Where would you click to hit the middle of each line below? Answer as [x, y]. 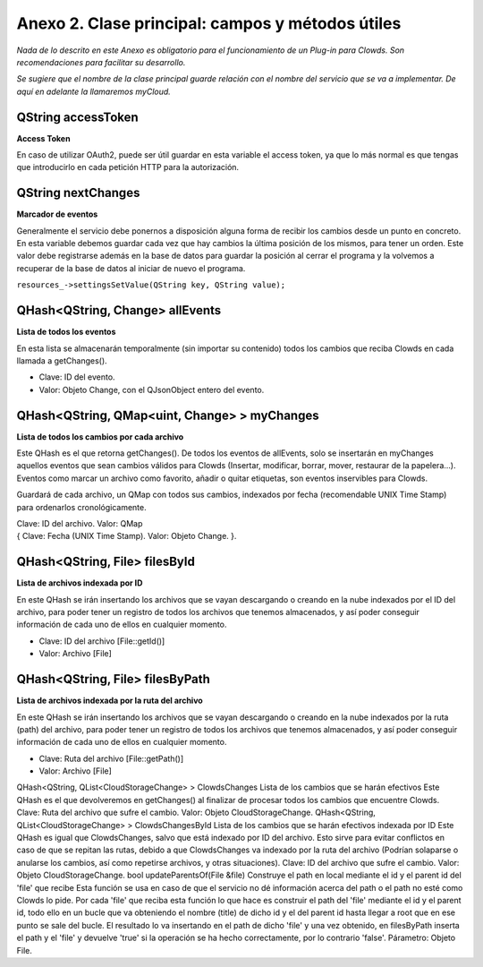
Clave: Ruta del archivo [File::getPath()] [111, 758]
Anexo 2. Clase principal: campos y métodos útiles [209, 23]
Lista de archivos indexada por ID [80, 583]
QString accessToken [77, 117]
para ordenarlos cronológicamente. [81, 507]
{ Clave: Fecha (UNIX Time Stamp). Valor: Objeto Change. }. [127, 536]
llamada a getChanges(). [62, 360]
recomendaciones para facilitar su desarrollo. [101, 62]
